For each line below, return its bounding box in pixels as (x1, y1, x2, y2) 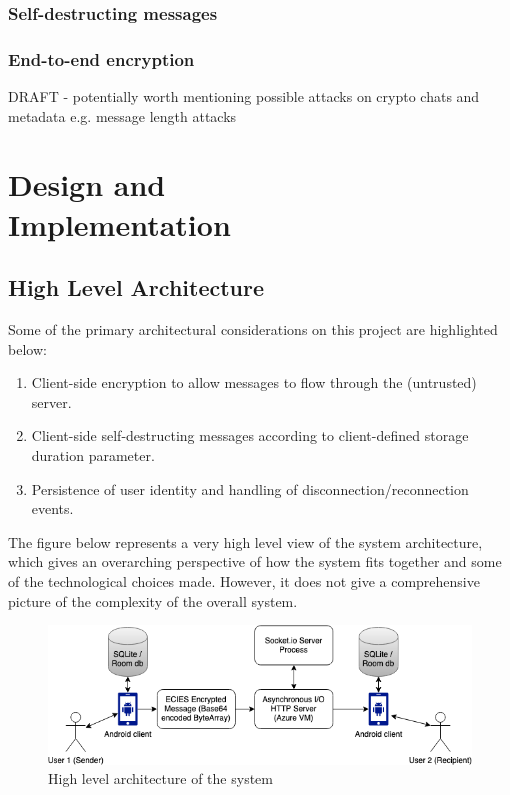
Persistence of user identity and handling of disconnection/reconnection (31, 478, 469, 499)
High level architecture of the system (48, 768, 273, 789)
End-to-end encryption (8, 46, 195, 71)
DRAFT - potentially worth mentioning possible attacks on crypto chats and (8, 86, 480, 107)
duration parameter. (31, 444, 155, 465)
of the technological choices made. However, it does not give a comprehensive (8, 570, 480, 591)
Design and (8, 164, 166, 205)
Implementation (8, 203, 231, 244)
